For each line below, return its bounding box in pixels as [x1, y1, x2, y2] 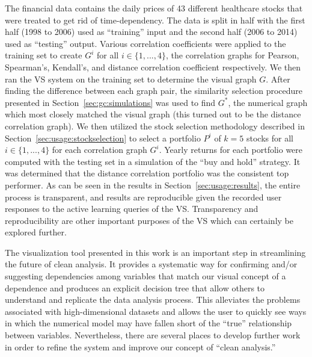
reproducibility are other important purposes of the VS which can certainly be [5, 214, 293, 226]
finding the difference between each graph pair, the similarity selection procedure [5, 84, 303, 97]
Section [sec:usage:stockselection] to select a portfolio [5, 131, 201, 144]
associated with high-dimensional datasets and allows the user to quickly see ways [5, 305, 307, 317]
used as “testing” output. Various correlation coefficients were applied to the [5, 37, 286, 49]
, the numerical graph [228, 96, 308, 108]
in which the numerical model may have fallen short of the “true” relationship [5, 317, 292, 329]
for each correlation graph [52, 143, 147, 156]
